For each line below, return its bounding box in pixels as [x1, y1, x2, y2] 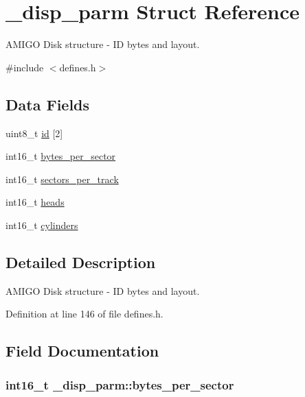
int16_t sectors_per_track [5, 171, 119, 186]
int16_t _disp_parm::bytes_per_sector [5, 376, 234, 393]
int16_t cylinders [5, 217, 78, 232]
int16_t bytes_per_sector [5, 149, 116, 163]
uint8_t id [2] [5, 125, 63, 140]
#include [5, 60, 44, 74]
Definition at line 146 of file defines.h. [5, 306, 163, 321]
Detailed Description [5, 251, 156, 272]
